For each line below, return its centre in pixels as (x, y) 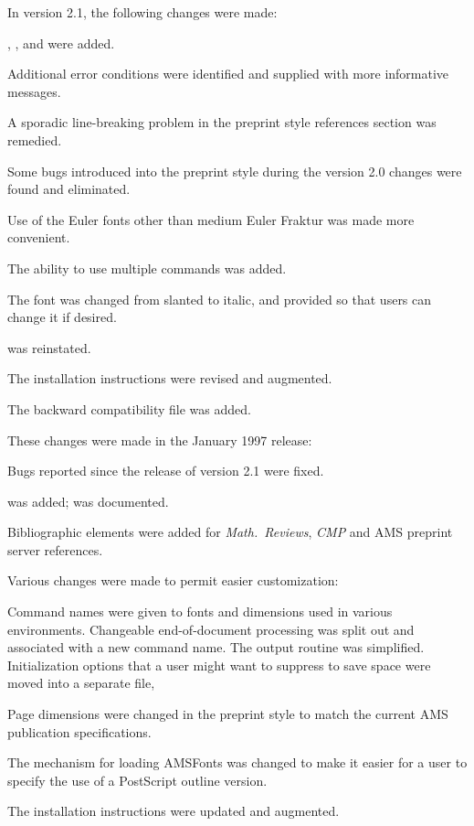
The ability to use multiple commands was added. (147, 268)
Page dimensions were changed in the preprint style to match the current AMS (228, 714)
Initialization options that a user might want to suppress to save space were (219, 665)
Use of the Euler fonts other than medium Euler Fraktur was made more (211, 219)
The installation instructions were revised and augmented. (170, 378)
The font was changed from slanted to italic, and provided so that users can (220, 299)
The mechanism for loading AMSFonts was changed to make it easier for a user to (237, 762)
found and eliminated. (69, 189)
